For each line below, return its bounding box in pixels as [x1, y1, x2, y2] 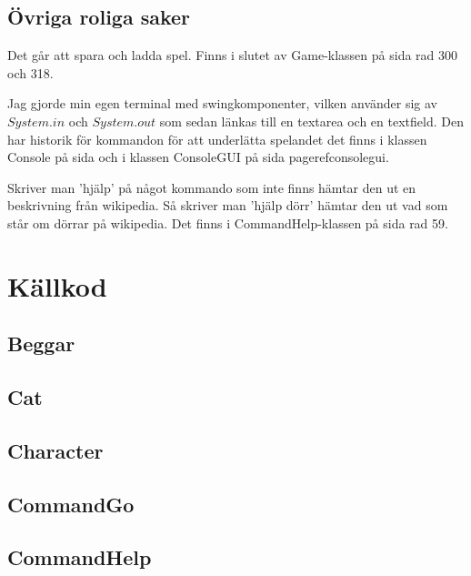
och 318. [7, 63, 54, 82]
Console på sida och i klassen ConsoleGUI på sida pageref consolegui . [7, 147, 389, 167]
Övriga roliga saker [7, 3, 191, 31]
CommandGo [7, 490, 135, 518]
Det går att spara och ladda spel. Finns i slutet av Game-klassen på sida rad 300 [7, 45, 458, 65]
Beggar [7, 329, 75, 358]
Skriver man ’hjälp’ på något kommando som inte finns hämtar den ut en [7, 177, 416, 197]
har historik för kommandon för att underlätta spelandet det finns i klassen [7, 129, 427, 148]
